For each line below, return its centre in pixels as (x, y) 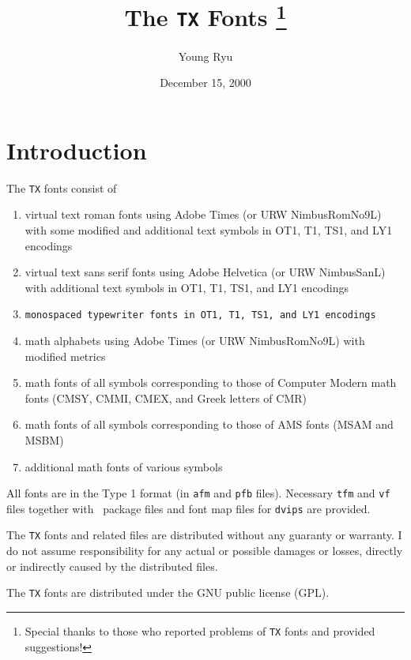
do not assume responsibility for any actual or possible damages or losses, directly (205, 551)
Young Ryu (205, 56)
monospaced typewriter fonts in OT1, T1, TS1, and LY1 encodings (200, 315)
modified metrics (65, 356)
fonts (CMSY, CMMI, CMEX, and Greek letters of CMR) (166, 397)
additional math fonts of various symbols (124, 466)
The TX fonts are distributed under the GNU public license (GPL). (168, 592)
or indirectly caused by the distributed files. (112, 566)
